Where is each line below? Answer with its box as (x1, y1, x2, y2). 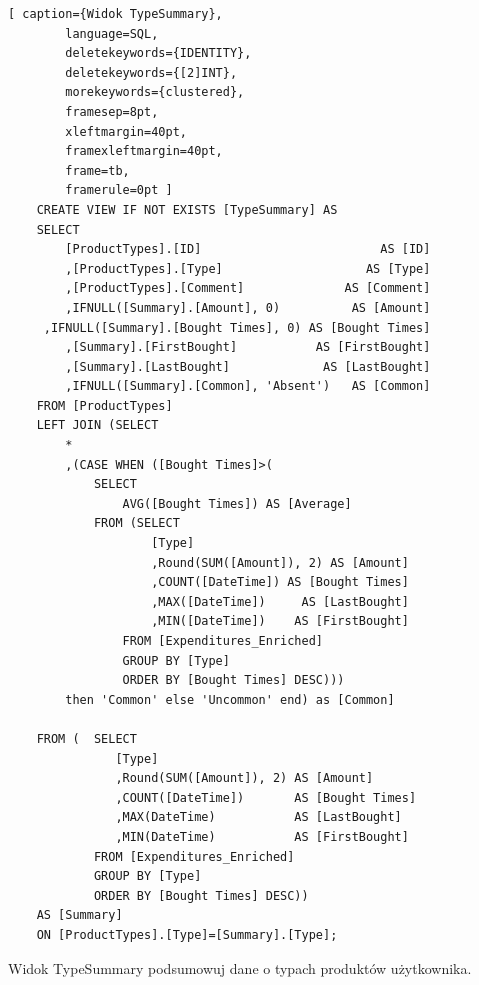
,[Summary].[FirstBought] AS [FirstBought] (65, 340, 431, 355)
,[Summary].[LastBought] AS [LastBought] (65, 359, 431, 374)
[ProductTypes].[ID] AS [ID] (65, 242, 431, 257)
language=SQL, (65, 26, 159, 41)
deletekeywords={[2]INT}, (65, 65, 238, 80)
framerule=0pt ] (65, 183, 173, 198)
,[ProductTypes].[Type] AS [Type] (65, 261, 431, 276)
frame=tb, (65, 163, 130, 178)
